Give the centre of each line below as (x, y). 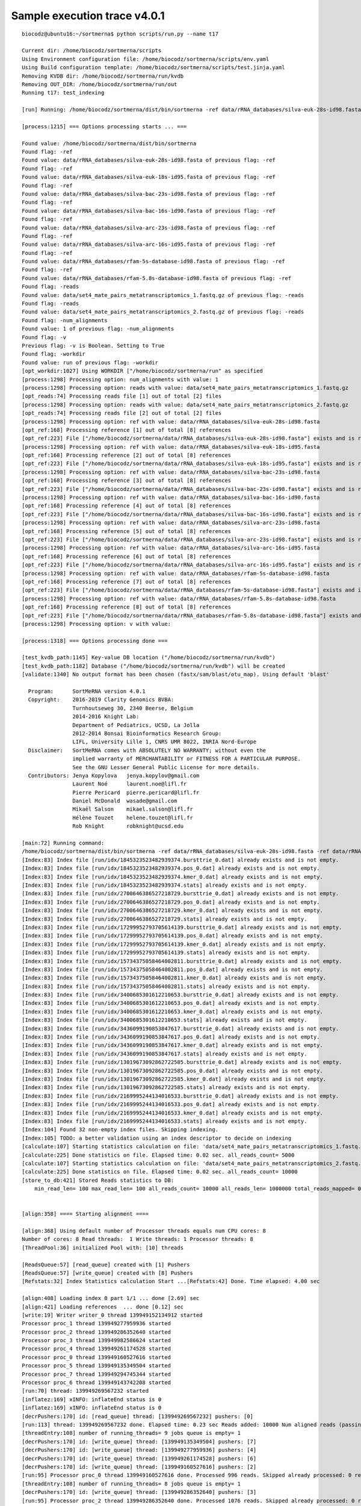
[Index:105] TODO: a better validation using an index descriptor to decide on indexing (157, 1138)
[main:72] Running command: (63, 843)
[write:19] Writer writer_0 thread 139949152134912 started (112, 1315)
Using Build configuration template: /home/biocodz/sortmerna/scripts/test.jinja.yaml (153, 67)
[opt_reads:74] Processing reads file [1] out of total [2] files (122, 396)
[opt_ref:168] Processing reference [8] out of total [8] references (127, 607)
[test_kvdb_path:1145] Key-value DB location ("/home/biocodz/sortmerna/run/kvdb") (149, 658)
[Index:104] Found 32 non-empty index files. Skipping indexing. (120, 1130)
